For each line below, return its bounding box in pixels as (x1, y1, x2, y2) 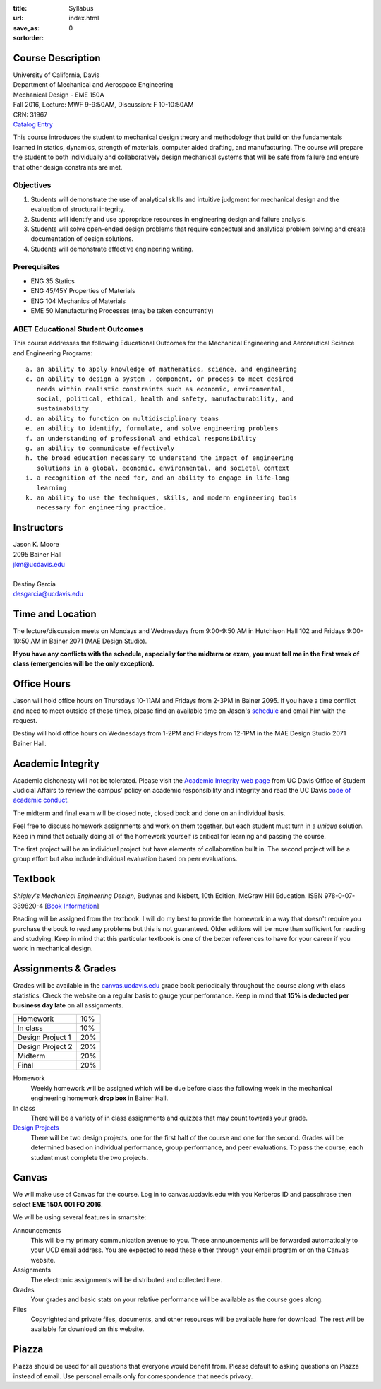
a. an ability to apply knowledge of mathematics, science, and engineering (25, 365, 298, 373)
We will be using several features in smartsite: (13, 1213, 147, 1222)
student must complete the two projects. (30, 1153, 149, 1162)
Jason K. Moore (13, 540, 59, 549)
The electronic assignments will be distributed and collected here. (30, 1275, 222, 1284)
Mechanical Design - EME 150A (13, 90, 105, 99)
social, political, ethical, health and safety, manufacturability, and (36, 395, 294, 403)
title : (13, 4, 28, 12)
